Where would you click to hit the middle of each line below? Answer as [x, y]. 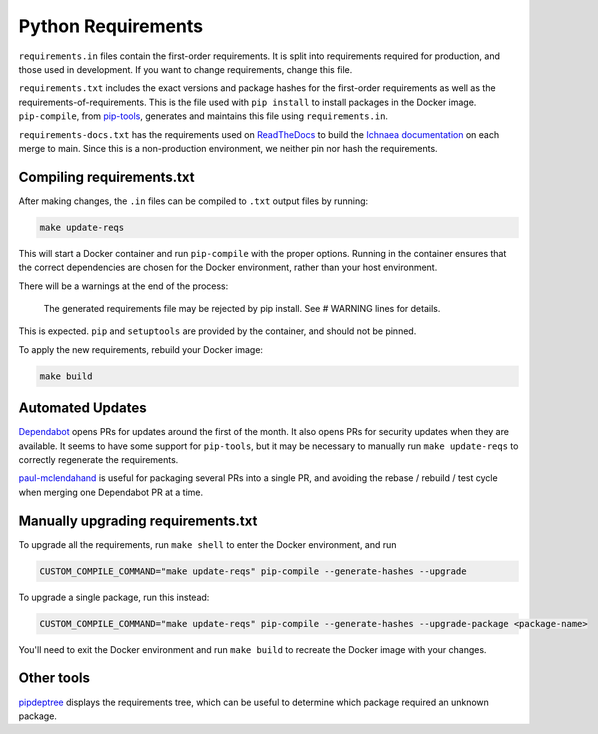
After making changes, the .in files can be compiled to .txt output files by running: [193, 201]
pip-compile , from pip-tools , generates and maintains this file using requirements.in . [203, 116]
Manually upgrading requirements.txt [138, 520]
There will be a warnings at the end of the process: [123, 286]
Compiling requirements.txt [106, 176]
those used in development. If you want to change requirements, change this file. [185, 69]
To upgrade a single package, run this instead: [114, 597]
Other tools [54, 678]
